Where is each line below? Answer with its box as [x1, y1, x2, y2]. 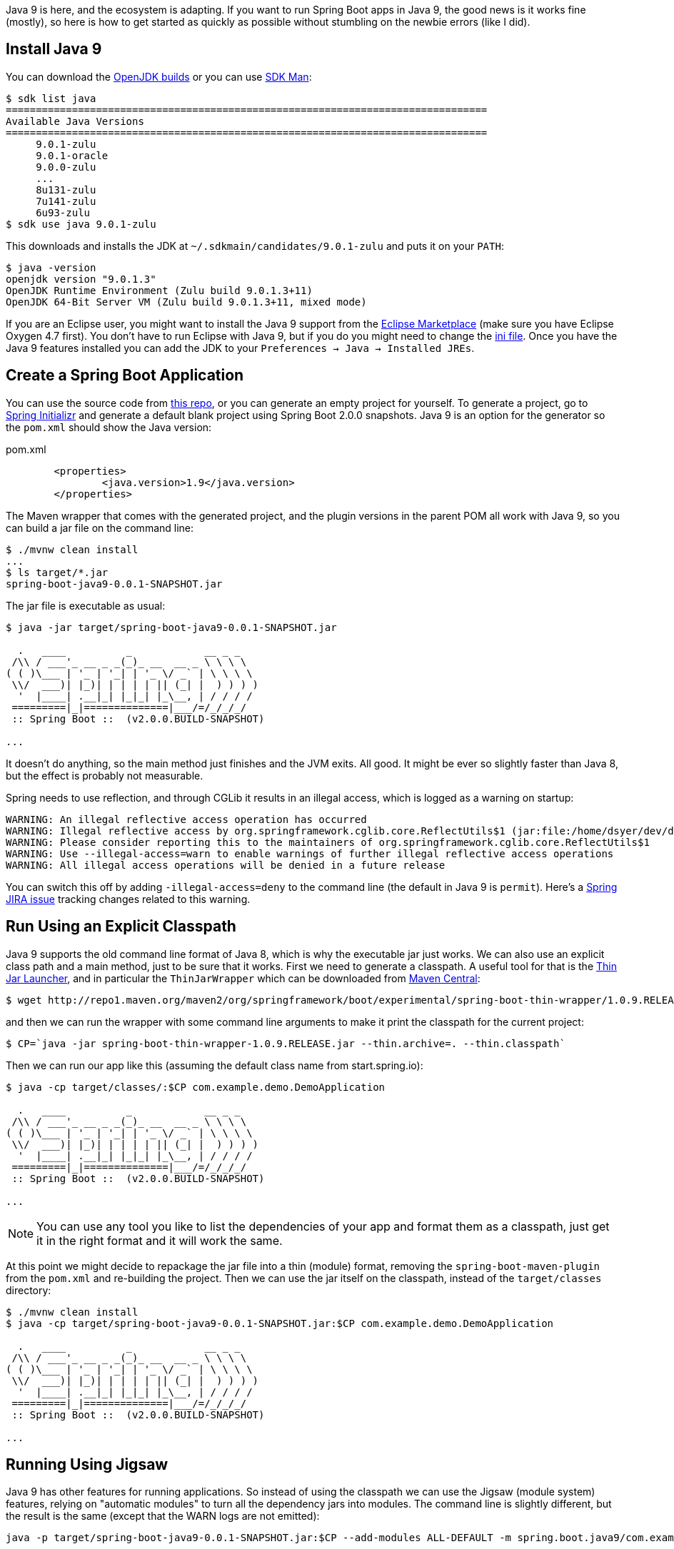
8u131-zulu [36, 183, 96, 196]
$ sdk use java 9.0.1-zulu [6, 218, 156, 230]
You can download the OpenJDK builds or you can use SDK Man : [6, 70, 312, 83]
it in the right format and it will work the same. [36, 1233, 283, 1248]
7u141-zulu [36, 195, 96, 207]
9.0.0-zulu [36, 161, 96, 173]
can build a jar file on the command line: [6, 521, 194, 534]
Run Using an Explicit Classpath [6, 917, 236, 936]
